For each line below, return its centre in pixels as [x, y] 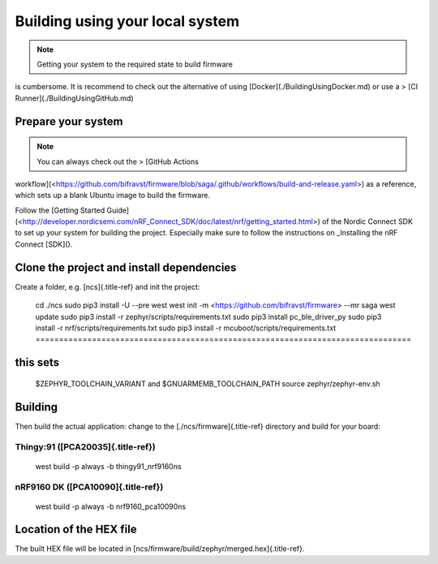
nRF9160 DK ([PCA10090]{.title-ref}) [89, 487]
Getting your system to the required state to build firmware [135, 64]
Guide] [118, 210]
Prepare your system [69, 121]
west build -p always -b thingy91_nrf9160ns [108, 466]
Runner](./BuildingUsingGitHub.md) [74, 98]
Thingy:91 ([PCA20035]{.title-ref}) [85, 447]
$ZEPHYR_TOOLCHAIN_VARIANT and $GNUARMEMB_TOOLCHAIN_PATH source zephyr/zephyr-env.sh [208, 383]
